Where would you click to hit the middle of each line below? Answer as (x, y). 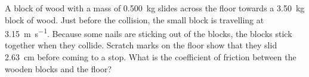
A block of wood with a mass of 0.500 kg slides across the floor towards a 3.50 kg (155, 8)
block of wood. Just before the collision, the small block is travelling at (135, 19)
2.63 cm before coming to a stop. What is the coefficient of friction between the (151, 57)
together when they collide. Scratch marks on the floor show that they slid (141, 45)
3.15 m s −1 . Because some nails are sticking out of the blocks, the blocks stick (149, 33)
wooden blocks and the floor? (58, 68)
